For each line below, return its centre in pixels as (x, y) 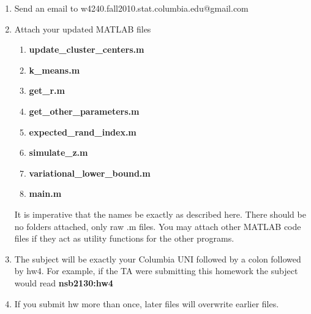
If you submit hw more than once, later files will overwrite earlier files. (147, 303)
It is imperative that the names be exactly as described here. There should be (160, 214)
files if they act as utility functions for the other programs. (124, 238)
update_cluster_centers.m (87, 49)
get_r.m (47, 90)
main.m (45, 193)
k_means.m (54, 70)
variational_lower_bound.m (90, 173)
